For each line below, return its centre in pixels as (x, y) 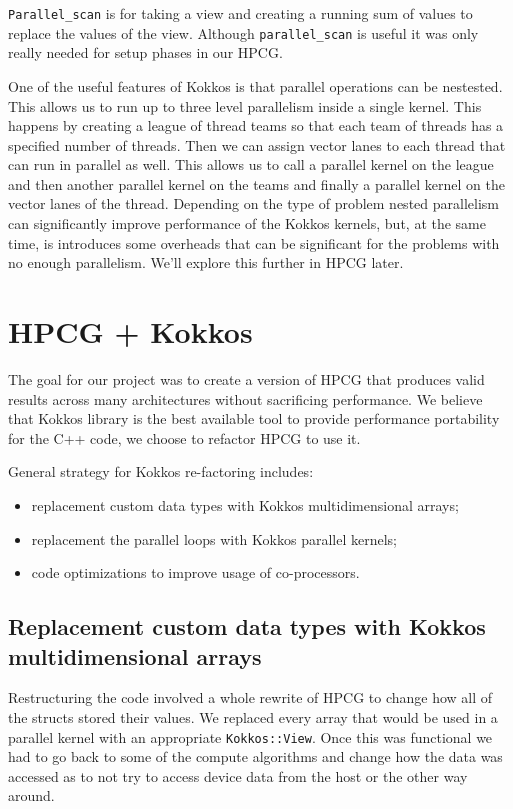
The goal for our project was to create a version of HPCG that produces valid (246, 378)
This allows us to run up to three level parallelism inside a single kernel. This (245, 105)
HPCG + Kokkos (130, 331)
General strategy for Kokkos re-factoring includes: (161, 471)
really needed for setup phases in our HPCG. (145, 52)
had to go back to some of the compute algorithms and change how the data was (255, 756)
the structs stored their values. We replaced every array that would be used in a (253, 716)
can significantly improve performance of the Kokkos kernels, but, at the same (247, 223)
